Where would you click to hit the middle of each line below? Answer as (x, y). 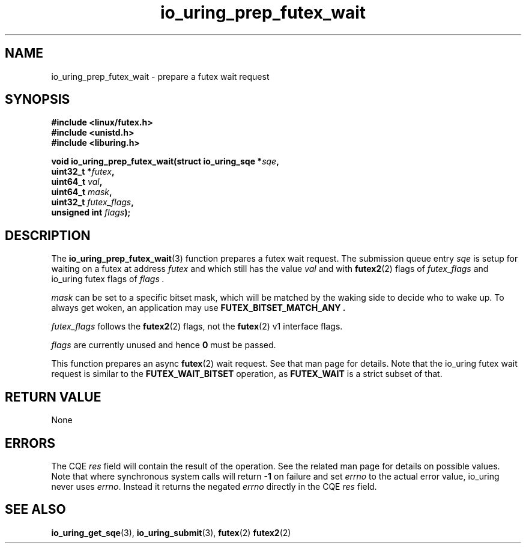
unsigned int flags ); (91, 212)
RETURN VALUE (53, 397)
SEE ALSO (35, 510)
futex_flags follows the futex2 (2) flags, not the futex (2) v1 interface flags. (197, 327)
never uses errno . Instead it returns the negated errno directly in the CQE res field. (214, 486)
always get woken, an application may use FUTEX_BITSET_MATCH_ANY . (198, 308)
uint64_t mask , (82, 192)
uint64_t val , (77, 182)
